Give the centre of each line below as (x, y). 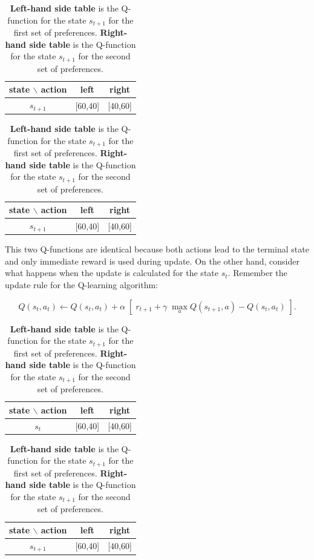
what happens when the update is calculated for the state (112, 273)
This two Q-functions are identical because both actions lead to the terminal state (157, 249)
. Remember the (257, 273)
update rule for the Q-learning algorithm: (81, 284)
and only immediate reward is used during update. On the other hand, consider (152, 261)
